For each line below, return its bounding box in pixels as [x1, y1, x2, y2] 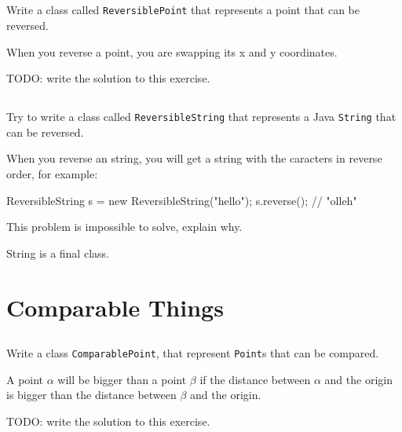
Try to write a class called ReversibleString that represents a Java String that [6, 108, 397, 125]
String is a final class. [6, 244, 109, 261]
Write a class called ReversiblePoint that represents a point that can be [6, 2, 360, 18]
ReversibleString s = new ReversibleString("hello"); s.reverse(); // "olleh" [6, 192, 357, 208]
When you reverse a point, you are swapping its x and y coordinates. [6, 43, 338, 60]
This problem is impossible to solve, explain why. [6, 218, 243, 235]
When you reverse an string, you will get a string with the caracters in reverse [6, 150, 382, 167]
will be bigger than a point [57, 371, 187, 387]
